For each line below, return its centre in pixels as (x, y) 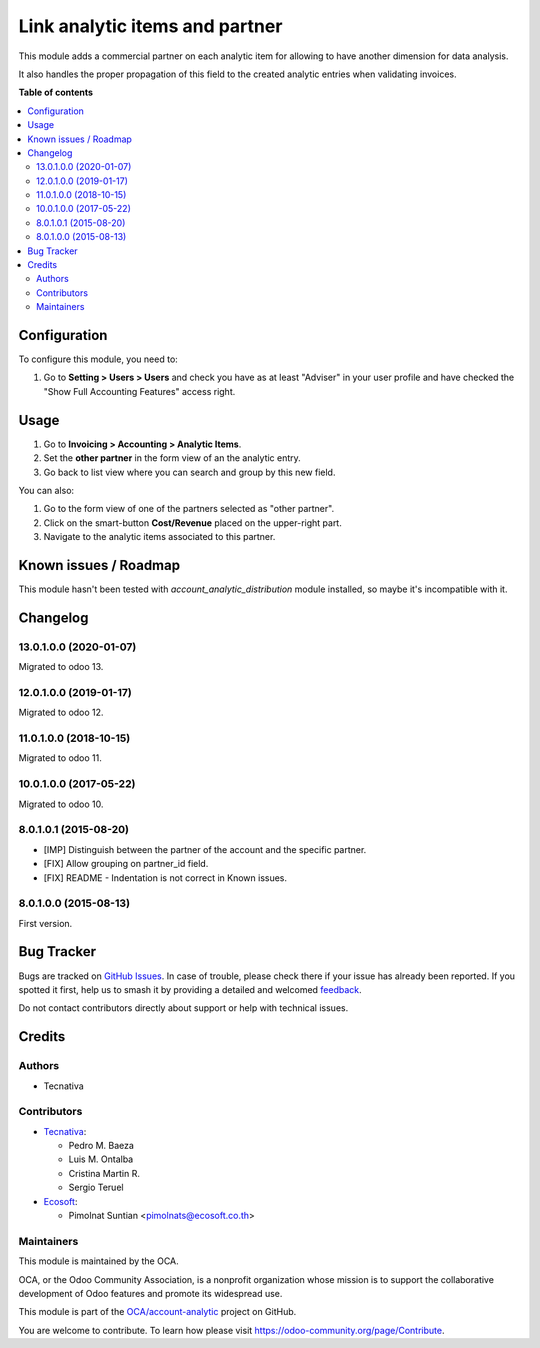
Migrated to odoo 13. (61, 667)
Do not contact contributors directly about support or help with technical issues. (183, 1008)
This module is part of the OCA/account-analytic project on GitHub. (157, 1312)
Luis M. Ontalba (101, 1159)
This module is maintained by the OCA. (98, 1261)
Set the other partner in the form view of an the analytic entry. (172, 458)
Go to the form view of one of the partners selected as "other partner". (189, 509)
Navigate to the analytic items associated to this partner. (159, 537)
